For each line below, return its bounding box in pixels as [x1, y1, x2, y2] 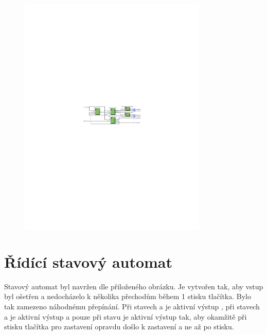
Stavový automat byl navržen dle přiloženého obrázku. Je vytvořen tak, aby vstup [4, 281, 263, 291]
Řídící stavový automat [4, 251, 173, 272]
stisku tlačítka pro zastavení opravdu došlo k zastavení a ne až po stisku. [4, 321, 234, 332]
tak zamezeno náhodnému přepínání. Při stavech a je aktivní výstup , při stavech [4, 301, 260, 311]
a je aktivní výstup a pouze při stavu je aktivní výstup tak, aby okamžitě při [4, 311, 247, 322]
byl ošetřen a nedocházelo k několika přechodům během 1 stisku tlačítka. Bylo [4, 291, 251, 302]
